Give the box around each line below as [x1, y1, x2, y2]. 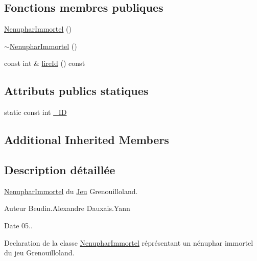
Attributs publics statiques [4, 83, 149, 99]
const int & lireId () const [4, 58, 85, 68]
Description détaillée [4, 161, 115, 177]
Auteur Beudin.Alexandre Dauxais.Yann [4, 203, 130, 213]
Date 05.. [4, 220, 33, 230]
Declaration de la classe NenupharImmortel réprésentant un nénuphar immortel [4, 237, 253, 248]
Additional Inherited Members [4, 132, 169, 148]
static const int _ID [4, 107, 67, 117]
